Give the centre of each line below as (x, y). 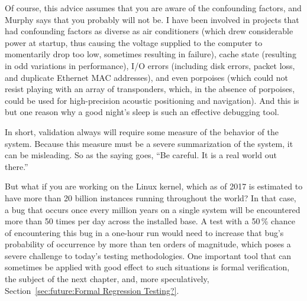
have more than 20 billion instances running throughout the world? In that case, (151, 197)
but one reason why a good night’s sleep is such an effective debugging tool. (142, 112)
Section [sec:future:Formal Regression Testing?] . (92, 290)
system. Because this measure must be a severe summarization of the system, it (149, 143)
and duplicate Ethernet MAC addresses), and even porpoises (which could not (147, 77)
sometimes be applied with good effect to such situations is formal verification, (147, 267)
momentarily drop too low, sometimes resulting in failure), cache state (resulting (151, 54)
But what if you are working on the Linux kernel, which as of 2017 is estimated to (154, 186)
